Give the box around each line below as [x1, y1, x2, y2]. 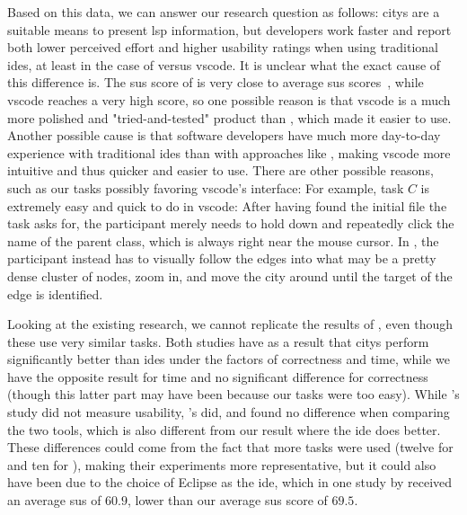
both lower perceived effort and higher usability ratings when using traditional [7, 38, 439, 57]
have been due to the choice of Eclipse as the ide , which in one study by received [7, 473, 453, 492]
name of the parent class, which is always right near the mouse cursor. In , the [7, 231, 439, 250]
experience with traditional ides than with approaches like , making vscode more [7, 143, 451, 162]
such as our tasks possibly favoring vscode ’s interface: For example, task [7, 178, 404, 197]
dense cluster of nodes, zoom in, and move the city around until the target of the [7, 266, 453, 285]
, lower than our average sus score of [127, 491, 328, 510]
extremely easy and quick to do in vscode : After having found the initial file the [7, 196, 447, 215]
